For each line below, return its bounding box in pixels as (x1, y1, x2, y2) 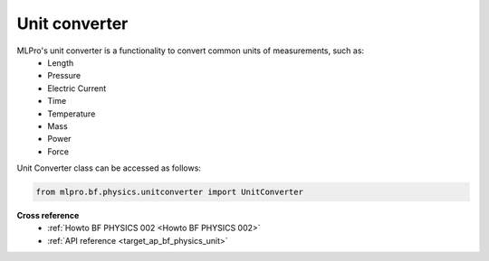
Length (47, 57, 74, 68)
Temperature (47, 108, 96, 119)
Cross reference (16, 210, 80, 221)
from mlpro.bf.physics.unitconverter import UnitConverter (35, 187, 303, 198)
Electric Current (47, 82, 107, 94)
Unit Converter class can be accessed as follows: (16, 163, 201, 173)
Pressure (47, 70, 81, 81)
